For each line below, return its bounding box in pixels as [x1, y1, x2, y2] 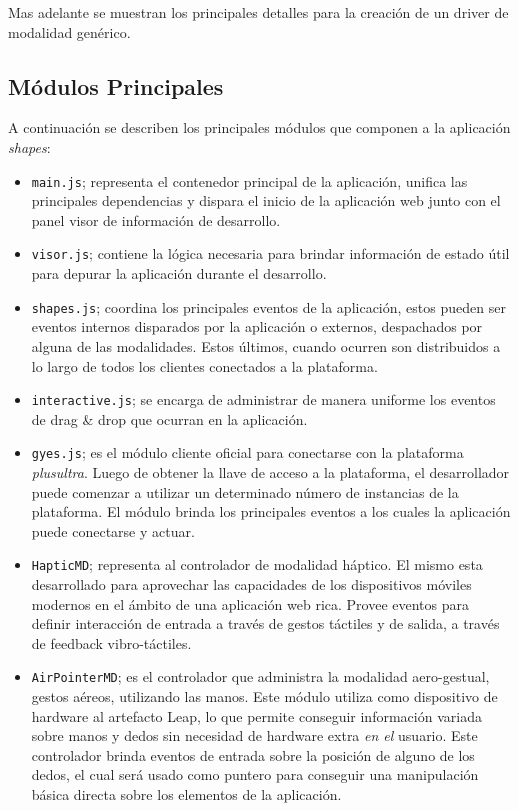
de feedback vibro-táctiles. [31, 632, 192, 653]
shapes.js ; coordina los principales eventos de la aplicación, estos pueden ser [31, 296, 506, 317]
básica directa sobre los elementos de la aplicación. [31, 784, 342, 805]
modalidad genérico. [8, 21, 131, 42]
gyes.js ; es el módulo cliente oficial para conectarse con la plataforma [31, 442, 464, 463]
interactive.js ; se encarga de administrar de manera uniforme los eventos [31, 389, 496, 410]
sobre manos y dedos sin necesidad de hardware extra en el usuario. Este [31, 725, 478, 746]
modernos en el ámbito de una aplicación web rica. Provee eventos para [31, 593, 469, 614]
